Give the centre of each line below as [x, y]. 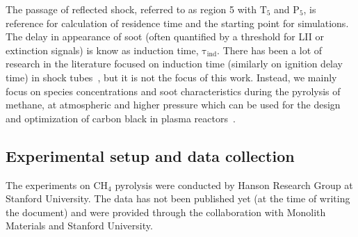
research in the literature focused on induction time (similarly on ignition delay [174, 64]
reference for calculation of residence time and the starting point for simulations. [177, 23]
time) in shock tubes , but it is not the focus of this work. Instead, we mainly [171, 77]
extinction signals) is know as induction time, [102, 50]
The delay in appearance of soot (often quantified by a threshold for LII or [165, 36]
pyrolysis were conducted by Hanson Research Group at [234, 185]
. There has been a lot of [270, 50]
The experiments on [48, 185]
